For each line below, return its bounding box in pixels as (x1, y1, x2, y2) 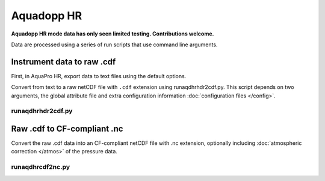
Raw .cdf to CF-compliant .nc (11, 124, 123, 133)
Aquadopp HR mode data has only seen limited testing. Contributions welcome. (11, 30, 214, 37)
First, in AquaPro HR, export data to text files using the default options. (11, 72, 187, 79)
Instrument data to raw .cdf (11, 57, 116, 67)
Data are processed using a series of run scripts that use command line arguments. (11, 41, 218, 48)
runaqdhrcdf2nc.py (11, 163, 70, 171)
